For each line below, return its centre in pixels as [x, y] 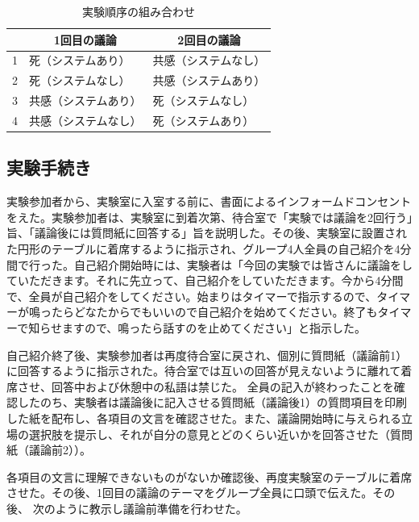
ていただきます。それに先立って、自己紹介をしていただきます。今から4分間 [205, 280]
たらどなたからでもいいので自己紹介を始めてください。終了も [214, 312]
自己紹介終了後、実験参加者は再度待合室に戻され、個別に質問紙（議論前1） [207, 355]
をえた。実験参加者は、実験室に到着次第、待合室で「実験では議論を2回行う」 [209, 217]
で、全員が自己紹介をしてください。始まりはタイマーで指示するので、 [192, 296]
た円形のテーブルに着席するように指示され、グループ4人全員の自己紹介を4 [203, 249]
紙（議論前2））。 [49, 450]
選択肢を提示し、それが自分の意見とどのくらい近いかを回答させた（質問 [220, 434]
